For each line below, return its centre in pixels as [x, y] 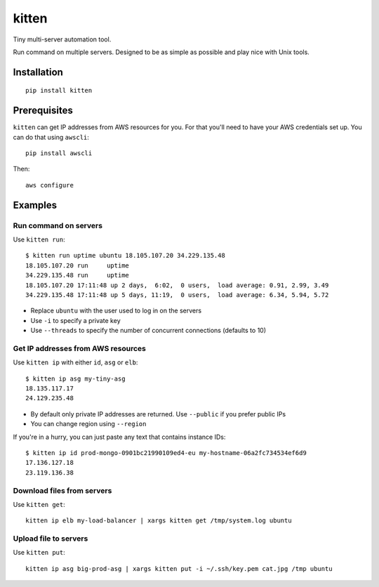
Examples [35, 205]
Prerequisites [43, 111]
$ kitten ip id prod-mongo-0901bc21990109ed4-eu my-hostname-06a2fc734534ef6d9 [166, 453]
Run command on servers [58, 225]
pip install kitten [59, 91]
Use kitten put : [39, 553]
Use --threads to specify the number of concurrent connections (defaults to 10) [148, 331]
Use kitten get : [39, 504]
